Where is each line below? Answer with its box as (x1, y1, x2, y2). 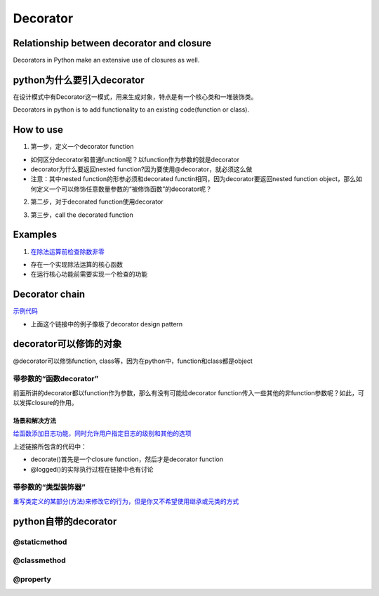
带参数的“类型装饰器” (13, 482, 86, 492)
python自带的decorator (13, 515, 117, 527)
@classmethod (13, 555, 66, 565)
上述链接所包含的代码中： (13, 442, 87, 451)
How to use (13, 124, 63, 136)
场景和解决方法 (13, 416, 56, 425)
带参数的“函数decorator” (13, 374, 99, 384)
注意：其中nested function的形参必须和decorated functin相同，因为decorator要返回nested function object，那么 (30, 175, 357, 183)
